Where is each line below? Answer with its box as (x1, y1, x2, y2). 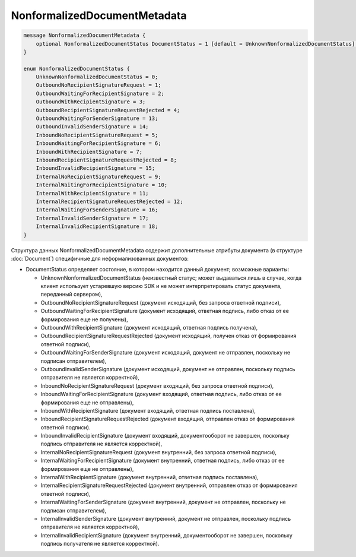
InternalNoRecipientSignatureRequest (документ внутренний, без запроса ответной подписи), (40, 448, 277, 455)
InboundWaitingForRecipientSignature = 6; (36, 140, 161, 147)
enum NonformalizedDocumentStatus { (23, 65, 131, 72)
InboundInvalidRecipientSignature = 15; (36, 165, 155, 172)
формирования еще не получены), (40, 315, 128, 323)
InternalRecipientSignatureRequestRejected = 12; (36, 198, 183, 205)
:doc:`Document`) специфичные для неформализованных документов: (11, 255, 189, 262)
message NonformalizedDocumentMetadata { (23, 32, 146, 39)
